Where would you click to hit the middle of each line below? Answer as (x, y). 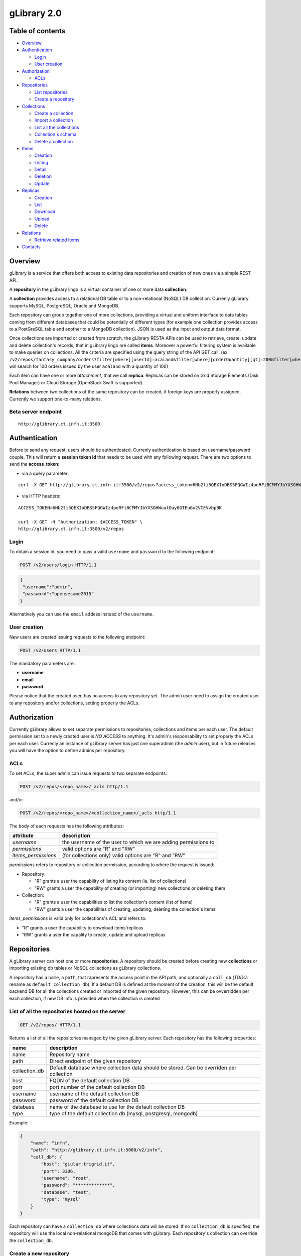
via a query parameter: (45, 473)
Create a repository (54, 99)
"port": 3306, (58, 1171)
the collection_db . (31, 1240)
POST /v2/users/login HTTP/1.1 (58, 565)
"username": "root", (66, 1178)
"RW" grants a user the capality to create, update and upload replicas (94, 934)
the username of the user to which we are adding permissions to (138, 843)
